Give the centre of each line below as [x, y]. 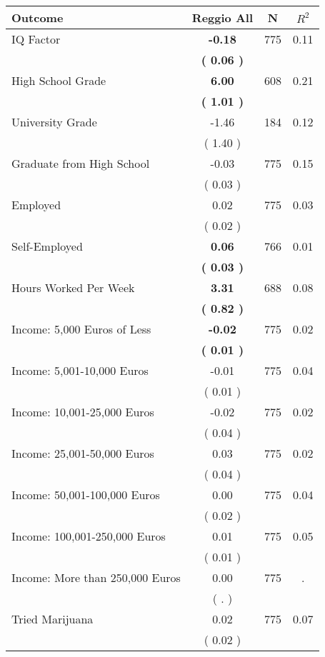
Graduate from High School [81, 163]
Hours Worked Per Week [73, 287]
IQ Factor [36, 39]
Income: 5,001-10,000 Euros [80, 370]
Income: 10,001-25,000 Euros [83, 412]
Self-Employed [47, 246]
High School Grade [59, 80]
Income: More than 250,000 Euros [96, 577]
